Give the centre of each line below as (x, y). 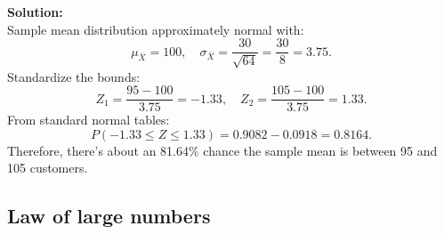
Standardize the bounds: (74, 76)
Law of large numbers (109, 216)
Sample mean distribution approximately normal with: (156, 29)
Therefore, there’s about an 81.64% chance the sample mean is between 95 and (222, 150)
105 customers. (48, 168)
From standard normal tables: (89, 120)
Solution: (35, 12)
